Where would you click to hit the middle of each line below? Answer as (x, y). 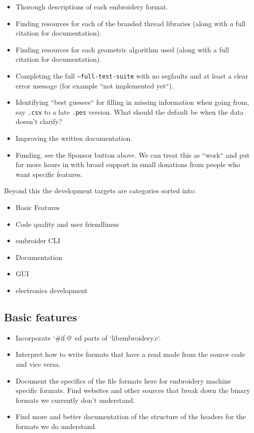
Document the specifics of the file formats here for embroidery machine (123, 380)
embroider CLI (38, 240)
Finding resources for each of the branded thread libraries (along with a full (130, 23)
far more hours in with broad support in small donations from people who (128, 164)
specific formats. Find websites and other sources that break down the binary (133, 390)
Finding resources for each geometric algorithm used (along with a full (122, 49)
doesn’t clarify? (39, 121)
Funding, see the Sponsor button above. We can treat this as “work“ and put (133, 154)
